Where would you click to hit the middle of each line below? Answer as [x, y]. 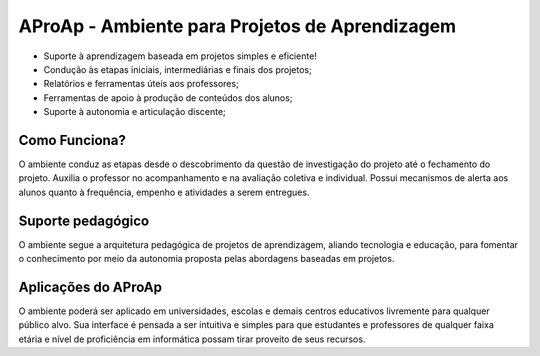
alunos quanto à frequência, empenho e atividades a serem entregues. [164, 192]
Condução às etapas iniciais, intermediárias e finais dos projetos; [177, 69]
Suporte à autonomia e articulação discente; [135, 112]
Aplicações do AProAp [90, 286]
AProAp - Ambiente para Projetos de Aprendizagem [237, 26]
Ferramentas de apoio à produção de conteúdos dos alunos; [168, 97]
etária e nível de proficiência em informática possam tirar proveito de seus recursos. [192, 339]
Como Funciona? [72, 140]
